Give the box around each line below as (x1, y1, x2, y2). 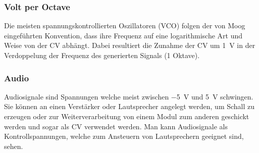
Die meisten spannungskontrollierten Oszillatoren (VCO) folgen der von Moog (4, 20, 245, 31)
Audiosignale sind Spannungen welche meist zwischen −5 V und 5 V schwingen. (4, 91, 253, 101)
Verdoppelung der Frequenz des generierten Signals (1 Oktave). (4, 50, 200, 60)
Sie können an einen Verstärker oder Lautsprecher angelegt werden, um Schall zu (4, 101, 255, 112)
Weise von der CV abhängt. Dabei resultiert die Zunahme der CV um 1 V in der (4, 40, 255, 50)
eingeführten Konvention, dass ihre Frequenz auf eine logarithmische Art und (4, 30, 242, 40)
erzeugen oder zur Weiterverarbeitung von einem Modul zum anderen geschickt (4, 111, 249, 121)
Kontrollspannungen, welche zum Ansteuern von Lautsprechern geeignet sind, (4, 131, 244, 141)
